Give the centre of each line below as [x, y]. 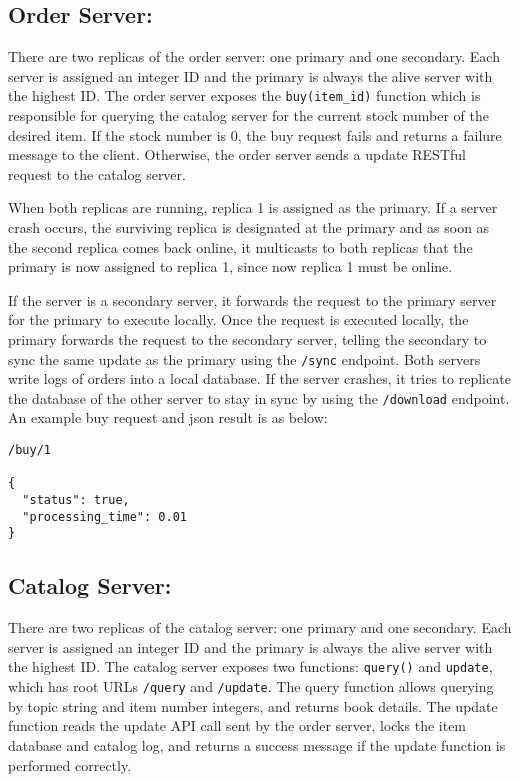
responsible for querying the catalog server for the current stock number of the [248, 115]
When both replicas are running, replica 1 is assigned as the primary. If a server [253, 207]
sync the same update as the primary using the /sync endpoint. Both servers [244, 358]
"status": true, [76, 500]
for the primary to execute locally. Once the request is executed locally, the [238, 319]
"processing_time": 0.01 [104, 516]
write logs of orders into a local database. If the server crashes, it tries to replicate [259, 378]
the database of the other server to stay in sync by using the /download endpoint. [259, 397]
